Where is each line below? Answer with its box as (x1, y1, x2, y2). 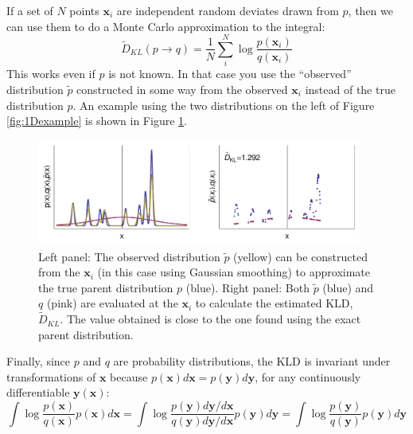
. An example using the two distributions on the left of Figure (72, 96, 375, 113)
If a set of (6, 2, 53, 18)
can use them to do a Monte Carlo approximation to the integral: (6, 18, 325, 34)
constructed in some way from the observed (76, 80, 288, 97)
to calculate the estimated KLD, (195, 295, 353, 311)
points (69, 2, 99, 18)
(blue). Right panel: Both (185, 279, 310, 295)
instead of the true (305, 80, 395, 97)
